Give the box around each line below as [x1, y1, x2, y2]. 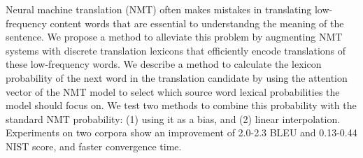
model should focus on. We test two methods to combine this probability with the [6, 98, 357, 113]
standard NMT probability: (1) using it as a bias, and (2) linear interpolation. [6, 111, 341, 126]
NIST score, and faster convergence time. [6, 138, 182, 153]
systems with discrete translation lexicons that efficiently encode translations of [6, 43, 346, 57]
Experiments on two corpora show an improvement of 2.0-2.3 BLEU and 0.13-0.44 [6, 125, 357, 140]
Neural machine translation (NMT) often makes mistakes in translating [6, 2, 312, 16]
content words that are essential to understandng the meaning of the [50, 15, 344, 30]
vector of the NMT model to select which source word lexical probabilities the [6, 84, 340, 99]
